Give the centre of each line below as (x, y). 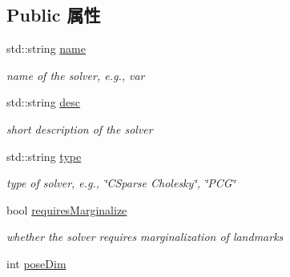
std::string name (46, 48)
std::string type (44, 156)
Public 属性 (54, 15)
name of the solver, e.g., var (76, 75)
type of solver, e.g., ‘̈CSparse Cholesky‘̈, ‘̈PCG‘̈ (121, 183)
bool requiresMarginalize (67, 209)
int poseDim (36, 263)
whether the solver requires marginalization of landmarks (145, 237)
